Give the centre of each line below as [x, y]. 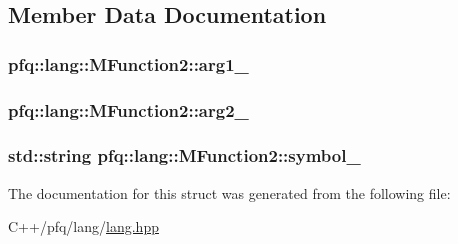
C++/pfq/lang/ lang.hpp [83, 226]
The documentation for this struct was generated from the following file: [229, 192]
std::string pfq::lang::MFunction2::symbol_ [184, 155]
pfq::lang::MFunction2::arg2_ [128, 109]
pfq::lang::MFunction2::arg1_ [128, 63]
